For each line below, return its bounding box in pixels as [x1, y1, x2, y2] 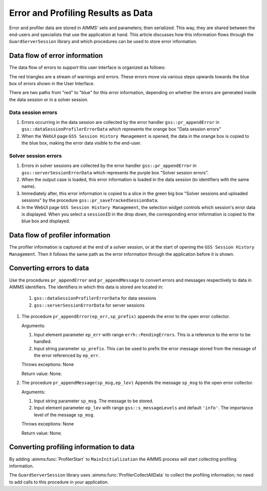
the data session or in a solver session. [9, 97, 89, 103]
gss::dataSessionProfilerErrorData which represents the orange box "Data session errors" [21, 126, 222, 132]
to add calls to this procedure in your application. [9, 479, 109, 485]
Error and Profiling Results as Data [9, 7, 153, 18]
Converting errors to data [9, 264, 89, 273]
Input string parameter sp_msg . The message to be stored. [34, 398, 154, 404]
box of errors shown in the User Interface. [9, 81, 95, 87]
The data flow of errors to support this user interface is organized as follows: [9, 64, 166, 70]
